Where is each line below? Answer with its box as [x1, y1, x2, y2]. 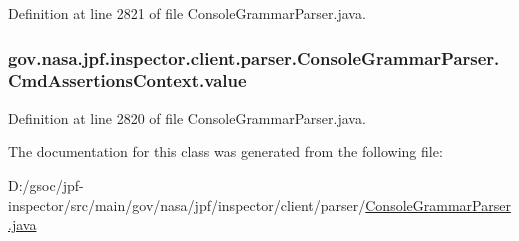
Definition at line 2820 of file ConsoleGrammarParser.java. [8, 107, 366, 128]
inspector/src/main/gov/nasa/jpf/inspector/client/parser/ [8, 194, 366, 215]
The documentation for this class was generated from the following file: [8, 141, 443, 162]
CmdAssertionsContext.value [8, 68, 247, 93]
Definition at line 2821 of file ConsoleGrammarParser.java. [8, 3, 366, 23]
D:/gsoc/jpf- [8, 174, 84, 195]
